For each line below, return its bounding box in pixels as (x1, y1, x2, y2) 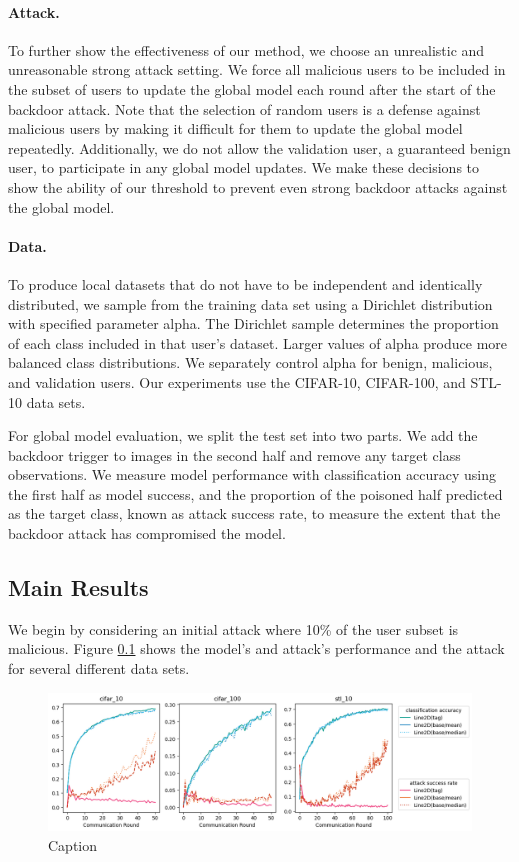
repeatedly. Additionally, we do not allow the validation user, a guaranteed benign (8, 137, 511, 158)
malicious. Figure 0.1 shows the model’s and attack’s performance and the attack (8, 638, 505, 659)
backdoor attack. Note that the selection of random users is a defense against (8, 98, 481, 119)
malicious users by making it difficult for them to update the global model (8, 118, 463, 139)
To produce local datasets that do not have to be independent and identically (8, 273, 483, 294)
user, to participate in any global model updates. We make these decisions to (8, 157, 480, 178)
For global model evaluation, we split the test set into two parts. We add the (8, 425, 478, 446)
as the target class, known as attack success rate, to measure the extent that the (8, 503, 501, 524)
